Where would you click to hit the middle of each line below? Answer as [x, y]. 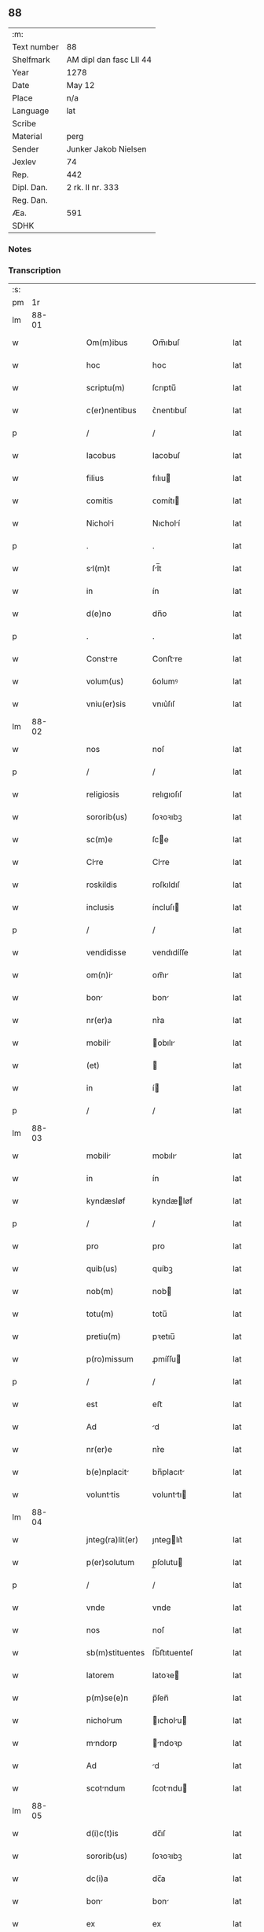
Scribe [24, 123]
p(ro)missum [110, 1359]
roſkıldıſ [166, 885]
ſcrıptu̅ [164, 388]
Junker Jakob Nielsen [106, 148]
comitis [100, 500]
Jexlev [24, 162]
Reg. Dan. [30, 200]
